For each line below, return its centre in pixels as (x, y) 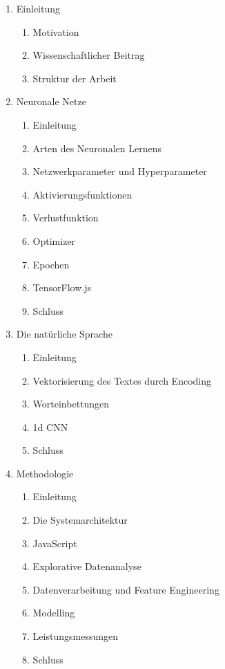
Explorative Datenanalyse (87, 566)
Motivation (56, 31)
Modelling (54, 613)
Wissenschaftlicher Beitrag (89, 55)
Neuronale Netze (51, 101)
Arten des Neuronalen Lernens (97, 148)
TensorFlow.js (62, 287)
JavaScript (55, 543)
